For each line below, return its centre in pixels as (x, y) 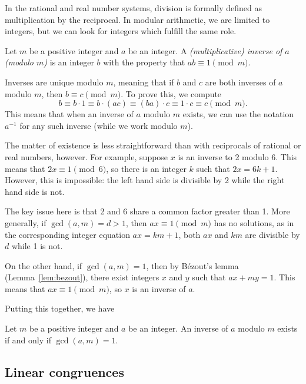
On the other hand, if (44, 265)
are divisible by (272, 234)
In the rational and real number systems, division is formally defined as (133, 8)
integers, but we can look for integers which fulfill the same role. (121, 31)
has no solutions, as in (254, 222)
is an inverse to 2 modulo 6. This (237, 156)
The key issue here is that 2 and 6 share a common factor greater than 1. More (147, 211)
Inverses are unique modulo (54, 82)
